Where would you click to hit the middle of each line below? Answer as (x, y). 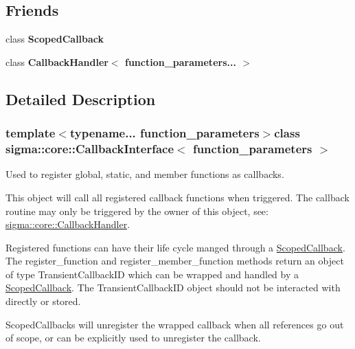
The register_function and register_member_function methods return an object (175, 261)
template (31, 133)
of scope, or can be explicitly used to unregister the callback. (133, 338)
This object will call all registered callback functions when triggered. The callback (177, 197)
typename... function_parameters (164, 133)
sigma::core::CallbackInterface (90, 149)
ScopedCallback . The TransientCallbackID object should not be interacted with (173, 288)
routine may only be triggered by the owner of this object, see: (137, 211)
